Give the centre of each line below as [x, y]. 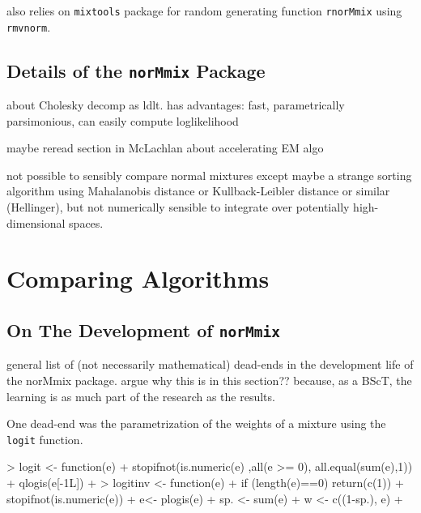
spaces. [86, 222]
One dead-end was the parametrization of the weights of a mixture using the [196, 423]
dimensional [36, 222]
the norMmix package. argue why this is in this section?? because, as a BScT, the [209, 380]
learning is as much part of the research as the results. [141, 396]
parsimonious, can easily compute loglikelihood [123, 120]
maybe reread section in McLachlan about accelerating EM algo [165, 148]
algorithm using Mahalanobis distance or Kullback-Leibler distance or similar [198, 191]
